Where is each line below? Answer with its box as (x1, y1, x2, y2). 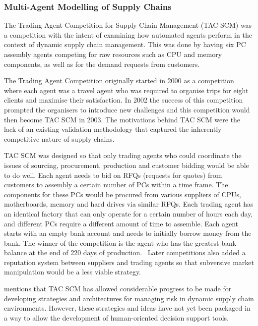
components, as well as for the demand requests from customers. (4, 58, 200, 69)
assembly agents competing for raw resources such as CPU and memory (4, 49, 222, 59)
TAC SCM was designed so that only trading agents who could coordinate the (4, 150, 242, 161)
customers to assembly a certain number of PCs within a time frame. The (4, 179, 228, 190)
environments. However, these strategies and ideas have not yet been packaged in (4, 303, 251, 313)
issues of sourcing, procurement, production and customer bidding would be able (4, 160, 249, 170)
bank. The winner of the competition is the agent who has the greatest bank (4, 237, 237, 248)
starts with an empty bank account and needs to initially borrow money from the (4, 228, 252, 238)
